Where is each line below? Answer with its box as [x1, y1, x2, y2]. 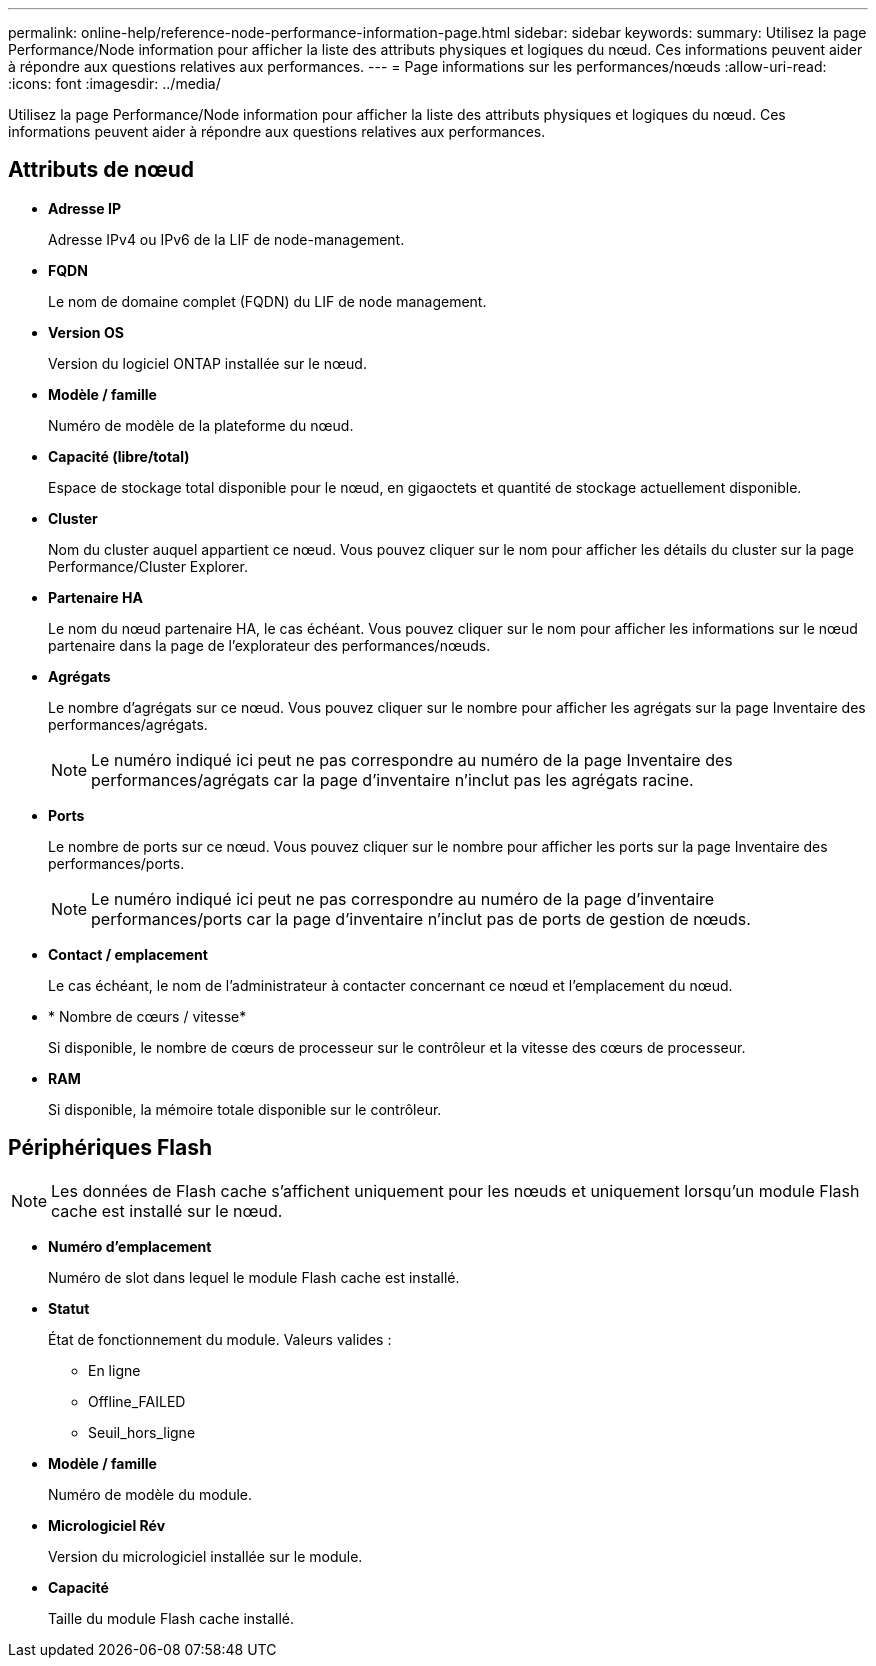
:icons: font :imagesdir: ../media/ [8, 75, 221, 92]
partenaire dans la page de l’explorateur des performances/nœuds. [48, 636, 491, 654]
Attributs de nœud [8, 157, 195, 183]
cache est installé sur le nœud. [51, 1200, 283, 1221]
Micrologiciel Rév [48, 1516, 166, 1534]
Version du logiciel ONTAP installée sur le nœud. [48, 354, 367, 372]
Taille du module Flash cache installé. [48, 1609, 294, 1627]
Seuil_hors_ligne [88, 1423, 196, 1441]
